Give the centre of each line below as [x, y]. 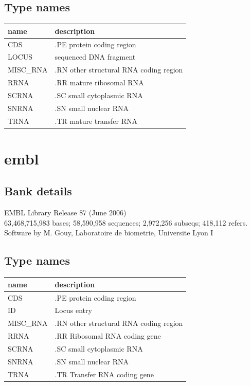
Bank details [38, 191]
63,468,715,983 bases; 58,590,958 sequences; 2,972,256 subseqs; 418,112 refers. [126, 222]
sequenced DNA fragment [95, 57]
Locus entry [73, 310]
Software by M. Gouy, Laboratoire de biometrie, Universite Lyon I [109, 233]
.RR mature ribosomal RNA [99, 82]
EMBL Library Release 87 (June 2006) [65, 213]
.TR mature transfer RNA [96, 121]
